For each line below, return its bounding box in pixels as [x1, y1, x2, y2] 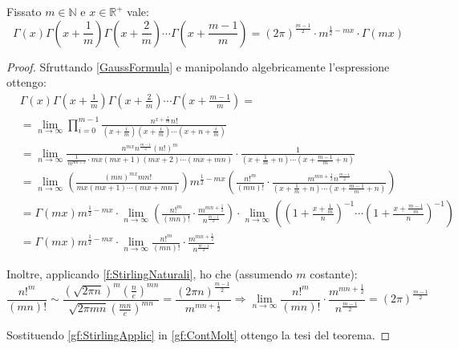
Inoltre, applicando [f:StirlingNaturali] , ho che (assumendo [6, 265, 293, 282]
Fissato [6, 3, 42, 19]
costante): [310, 265, 358, 282]
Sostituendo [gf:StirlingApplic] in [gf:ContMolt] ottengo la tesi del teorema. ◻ [6, 327, 391, 343]
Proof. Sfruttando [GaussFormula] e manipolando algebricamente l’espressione [6, 58, 390, 75]
